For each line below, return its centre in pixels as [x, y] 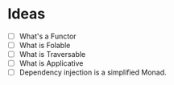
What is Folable [45, 45]
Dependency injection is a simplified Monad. [93, 72]
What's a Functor [48, 36]
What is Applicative [51, 63]
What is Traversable [52, 55]
